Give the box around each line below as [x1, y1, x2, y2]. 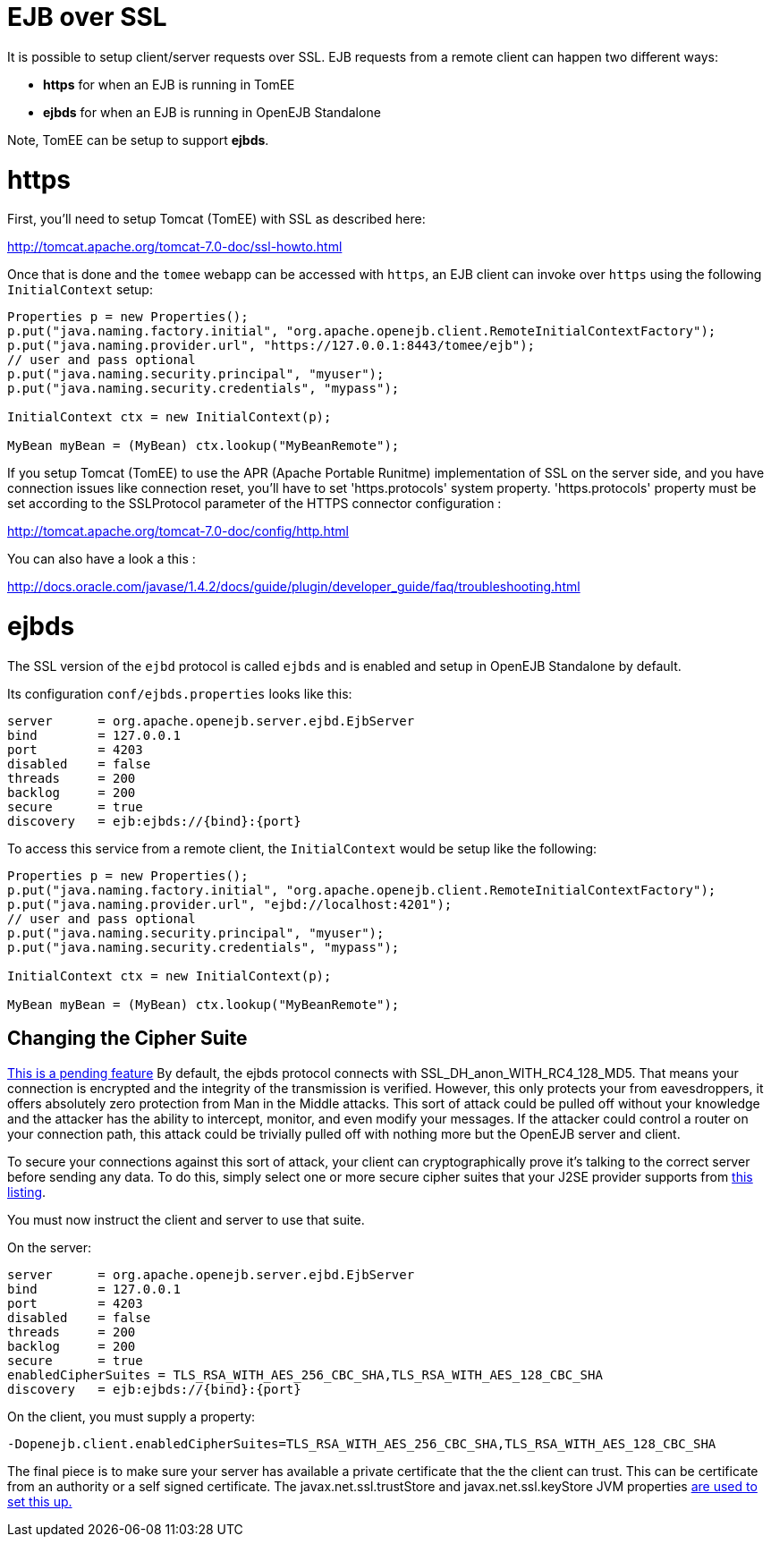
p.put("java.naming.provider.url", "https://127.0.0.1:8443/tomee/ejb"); [7, 338, 536, 353]
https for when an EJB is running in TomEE [43, 76, 295, 92]
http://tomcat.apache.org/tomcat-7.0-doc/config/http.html [7, 523, 349, 539]
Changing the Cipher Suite [7, 1027, 248, 1050]
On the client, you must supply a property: [7, 1408, 256, 1424]
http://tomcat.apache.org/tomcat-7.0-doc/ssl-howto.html [7, 239, 343, 255]
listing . [7, 1183, 47, 1200]
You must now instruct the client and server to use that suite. [7, 1211, 365, 1227]
